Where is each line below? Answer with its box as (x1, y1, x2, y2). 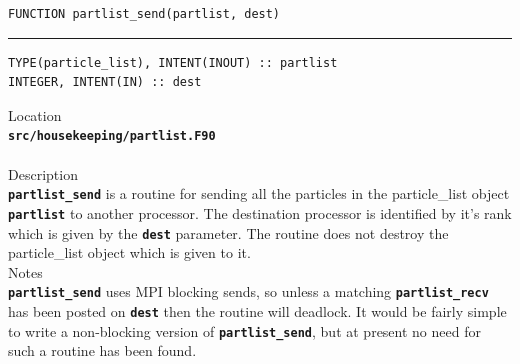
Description (8, 163, 78, 184)
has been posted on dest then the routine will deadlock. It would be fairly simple (8, 301, 507, 322)
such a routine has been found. (8, 340, 197, 361)
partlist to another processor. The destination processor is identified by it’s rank (8, 202, 512, 223)
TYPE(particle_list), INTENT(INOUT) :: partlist (8, 55, 338, 70)
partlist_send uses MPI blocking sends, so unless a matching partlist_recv (8, 281, 489, 302)
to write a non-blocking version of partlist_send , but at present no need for (8, 320, 481, 341)
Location (8, 104, 62, 125)
